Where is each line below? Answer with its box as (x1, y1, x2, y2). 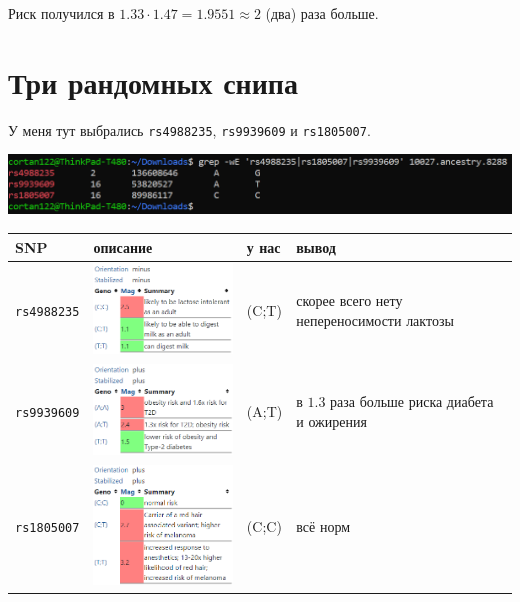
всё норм (296, 516, 351, 537)
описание (93, 236, 153, 257)
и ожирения (296, 410, 367, 431)
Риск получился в (8, 3, 115, 23)
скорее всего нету (296, 290, 403, 311)
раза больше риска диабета (330, 391, 494, 412)
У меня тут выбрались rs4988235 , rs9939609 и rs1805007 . (8, 119, 371, 140)
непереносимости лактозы (296, 309, 454, 330)
